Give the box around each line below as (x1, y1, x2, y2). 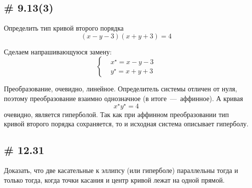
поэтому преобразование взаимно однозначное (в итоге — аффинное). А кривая (4, 93, 243, 103)
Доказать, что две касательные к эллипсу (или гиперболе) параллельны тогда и (4, 165, 238, 175)
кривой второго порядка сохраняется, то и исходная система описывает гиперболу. (4, 119, 249, 129)
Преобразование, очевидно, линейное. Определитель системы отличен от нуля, (4, 84, 237, 94)
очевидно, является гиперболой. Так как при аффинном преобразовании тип (4, 109, 229, 119)
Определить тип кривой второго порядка (4, 23, 124, 33)
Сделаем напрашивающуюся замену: (4, 46, 112, 56)
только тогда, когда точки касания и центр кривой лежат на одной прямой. (4, 174, 225, 185)
